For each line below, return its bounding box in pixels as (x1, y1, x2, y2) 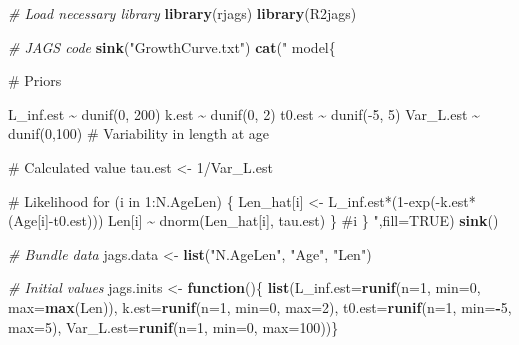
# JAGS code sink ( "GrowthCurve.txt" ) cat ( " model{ (8, 36, 336, 57)
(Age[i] (8, 210, 49, 231)
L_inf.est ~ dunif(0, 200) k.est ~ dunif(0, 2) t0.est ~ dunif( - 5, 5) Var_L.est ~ (8, 103, 480, 124)
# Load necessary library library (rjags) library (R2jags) (8, 3, 357, 23)
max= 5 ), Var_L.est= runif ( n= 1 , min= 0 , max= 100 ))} (8, 316, 339, 337)
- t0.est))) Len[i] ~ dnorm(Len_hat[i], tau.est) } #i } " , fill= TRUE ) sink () (48, 210, 499, 231)
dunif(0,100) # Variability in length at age (8, 123, 270, 144)
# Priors (8, 70, 62, 91)
